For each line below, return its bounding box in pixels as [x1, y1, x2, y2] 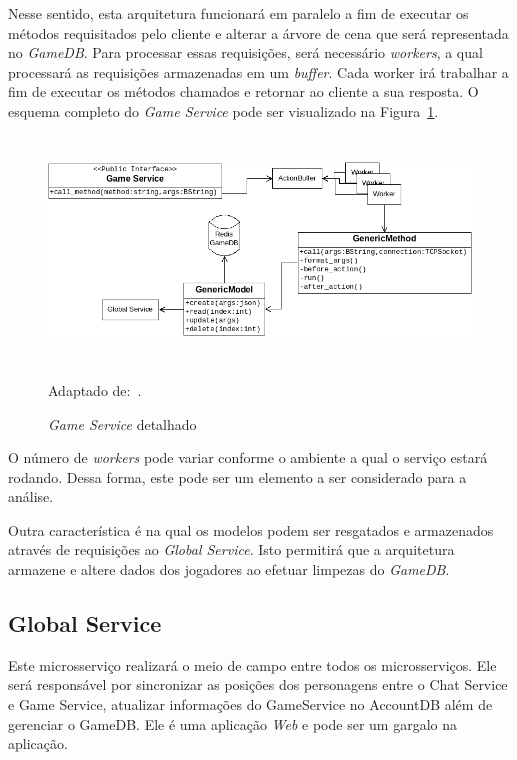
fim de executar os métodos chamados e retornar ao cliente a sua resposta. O [8, 81, 479, 102]
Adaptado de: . [48, 379, 142, 400]
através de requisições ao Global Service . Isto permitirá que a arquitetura [8, 539, 455, 560]
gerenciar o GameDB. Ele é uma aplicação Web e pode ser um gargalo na [8, 713, 457, 734]
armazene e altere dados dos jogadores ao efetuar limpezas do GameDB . [8, 559, 450, 580]
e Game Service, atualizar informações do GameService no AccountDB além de [8, 694, 493, 715]
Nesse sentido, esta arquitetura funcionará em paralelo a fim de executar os [8, 3, 469, 23]
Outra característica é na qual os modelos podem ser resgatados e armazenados [8, 519, 494, 540]
